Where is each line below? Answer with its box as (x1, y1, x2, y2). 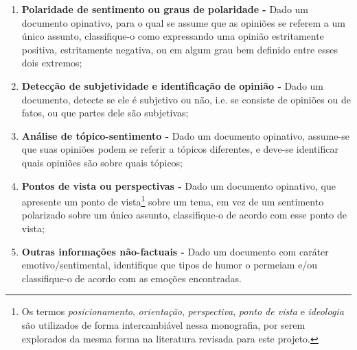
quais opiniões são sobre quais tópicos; (21, 155, 183, 169)
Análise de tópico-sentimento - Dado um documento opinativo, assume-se (21, 128, 349, 142)
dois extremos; (21, 55, 82, 70)
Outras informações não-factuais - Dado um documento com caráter (21, 244, 329, 258)
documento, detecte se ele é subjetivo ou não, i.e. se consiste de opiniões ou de (21, 92, 351, 106)
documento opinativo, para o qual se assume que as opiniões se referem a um (21, 15, 345, 29)
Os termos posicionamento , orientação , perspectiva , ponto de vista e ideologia (21, 304, 344, 318)
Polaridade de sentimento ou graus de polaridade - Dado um (21, 2, 308, 16)
